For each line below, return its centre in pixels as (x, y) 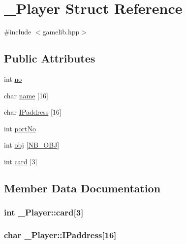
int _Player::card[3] (44, 212)
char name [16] (26, 95)
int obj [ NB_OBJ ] (32, 145)
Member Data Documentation (82, 188)
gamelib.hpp (61, 32)
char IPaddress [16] (33, 112)
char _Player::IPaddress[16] (60, 235)
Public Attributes (50, 58)
